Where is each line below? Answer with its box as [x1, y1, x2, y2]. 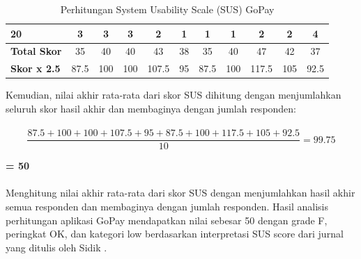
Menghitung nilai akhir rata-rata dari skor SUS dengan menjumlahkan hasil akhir [6, 185, 355, 200]
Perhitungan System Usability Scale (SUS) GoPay [60, 2, 275, 16]
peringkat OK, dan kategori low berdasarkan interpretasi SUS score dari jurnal [6, 226, 344, 241]
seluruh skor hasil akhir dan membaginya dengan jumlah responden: [6, 101, 297, 115]
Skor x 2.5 [10, 61, 61, 76]
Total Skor [10, 44, 62, 58]
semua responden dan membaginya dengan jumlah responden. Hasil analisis [6, 199, 328, 213]
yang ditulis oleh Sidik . [6, 240, 107, 254]
